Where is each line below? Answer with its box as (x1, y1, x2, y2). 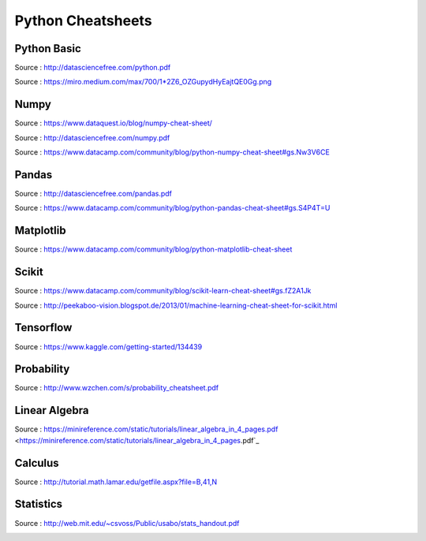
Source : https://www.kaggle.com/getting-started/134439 (14, 341, 203, 351)
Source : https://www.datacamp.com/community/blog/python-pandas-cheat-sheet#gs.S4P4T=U (14, 203, 331, 213)
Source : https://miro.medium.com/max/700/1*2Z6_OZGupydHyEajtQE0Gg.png (14, 77, 272, 87)
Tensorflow (14, 321, 73, 334)
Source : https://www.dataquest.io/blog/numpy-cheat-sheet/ (14, 118, 213, 128)
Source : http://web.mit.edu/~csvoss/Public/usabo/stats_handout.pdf (14, 518, 240, 528)
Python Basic (14, 42, 82, 55)
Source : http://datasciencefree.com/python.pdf (14, 63, 171, 73)
